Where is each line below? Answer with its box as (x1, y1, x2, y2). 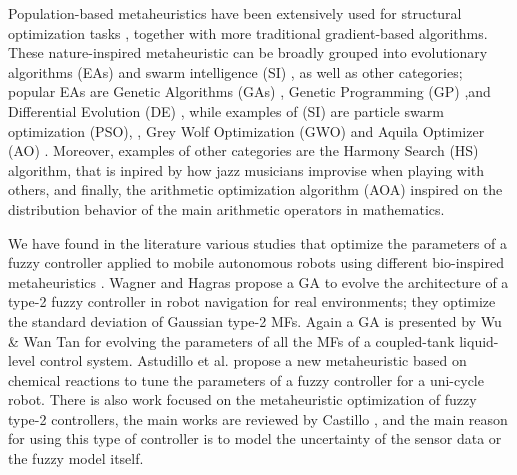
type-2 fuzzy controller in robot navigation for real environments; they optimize (8, 291, 496, 312)
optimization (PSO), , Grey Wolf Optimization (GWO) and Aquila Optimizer (8, 120, 485, 141)
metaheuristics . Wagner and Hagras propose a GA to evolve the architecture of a (8, 271, 509, 292)
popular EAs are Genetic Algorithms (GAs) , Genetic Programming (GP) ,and (8, 81, 491, 102)
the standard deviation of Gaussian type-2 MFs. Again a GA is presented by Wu (8, 310, 502, 331)
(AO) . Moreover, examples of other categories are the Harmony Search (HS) (8, 140, 479, 161)
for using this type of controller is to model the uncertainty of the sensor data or (8, 428, 502, 449)
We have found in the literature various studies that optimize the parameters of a (8, 232, 508, 253)
